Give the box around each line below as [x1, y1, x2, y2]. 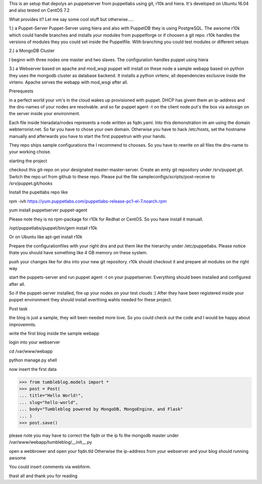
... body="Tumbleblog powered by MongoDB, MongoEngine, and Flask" [19, 406, 183, 412]
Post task [9, 306, 28, 311]
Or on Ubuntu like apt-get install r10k [9, 234, 82, 240]
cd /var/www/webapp [9, 348, 53, 354]
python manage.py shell [9, 357, 57, 363]
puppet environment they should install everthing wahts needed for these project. [9, 297, 172, 303]
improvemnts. [9, 321, 36, 328]
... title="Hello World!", [19, 393, 83, 398]
